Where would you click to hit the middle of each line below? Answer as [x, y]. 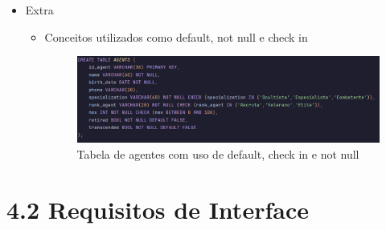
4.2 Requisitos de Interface [158, 209]
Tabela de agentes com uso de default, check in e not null [218, 153]
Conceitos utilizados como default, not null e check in [176, 36]
